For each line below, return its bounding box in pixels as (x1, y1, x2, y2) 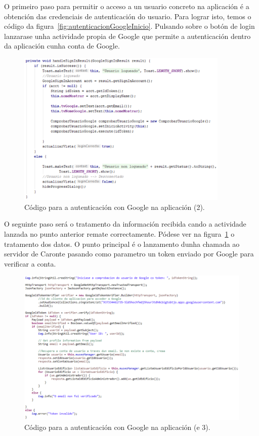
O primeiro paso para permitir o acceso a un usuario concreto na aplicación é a (4, 1, 249, 11)
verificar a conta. (4, 258, 56, 269)
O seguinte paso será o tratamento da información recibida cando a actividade (4, 219, 246, 229)
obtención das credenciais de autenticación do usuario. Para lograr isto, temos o (4, 11, 251, 21)
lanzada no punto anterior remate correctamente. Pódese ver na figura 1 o (4, 228, 235, 239)
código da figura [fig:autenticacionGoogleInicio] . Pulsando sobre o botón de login (4, 21, 255, 31)
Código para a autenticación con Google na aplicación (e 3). (24, 421, 210, 432)
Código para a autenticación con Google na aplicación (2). (24, 201, 205, 212)
